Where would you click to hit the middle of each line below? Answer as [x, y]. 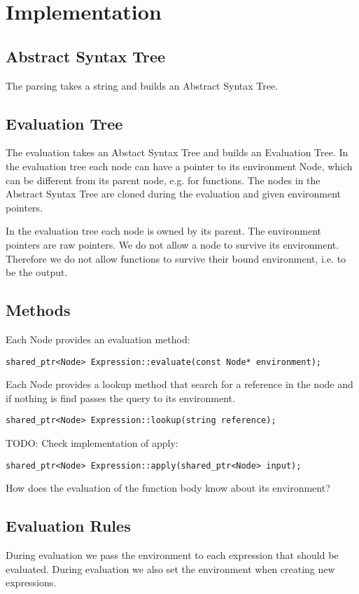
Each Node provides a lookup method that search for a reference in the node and [179, 384]
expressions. [31, 582]
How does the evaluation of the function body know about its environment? [168, 488]
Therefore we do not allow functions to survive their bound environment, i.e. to [176, 258]
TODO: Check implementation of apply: [92, 443]
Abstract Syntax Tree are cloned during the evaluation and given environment [174, 194]
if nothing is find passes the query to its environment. [120, 398]
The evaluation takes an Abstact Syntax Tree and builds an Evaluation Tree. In [177, 152]
